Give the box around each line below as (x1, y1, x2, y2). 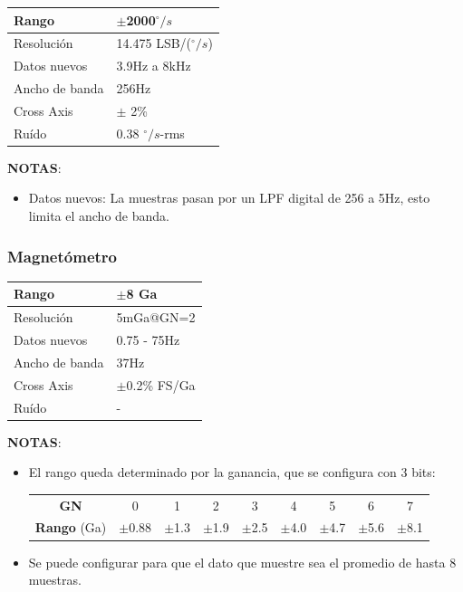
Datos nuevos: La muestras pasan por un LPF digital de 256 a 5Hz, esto (28, 188, 430, 207)
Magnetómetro (7, 244, 117, 267)
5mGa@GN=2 (116, 308, 196, 327)
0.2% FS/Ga (126, 375, 196, 394)
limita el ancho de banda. (28, 206, 169, 224)
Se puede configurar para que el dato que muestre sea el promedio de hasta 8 (28, 552, 457, 571)
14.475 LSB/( (116, 33, 192, 53)
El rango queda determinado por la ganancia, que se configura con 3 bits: (28, 463, 436, 482)
